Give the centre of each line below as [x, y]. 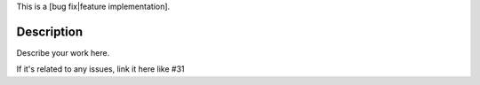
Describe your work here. [63, 52]
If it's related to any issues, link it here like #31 [101, 69]
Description [50, 31]
